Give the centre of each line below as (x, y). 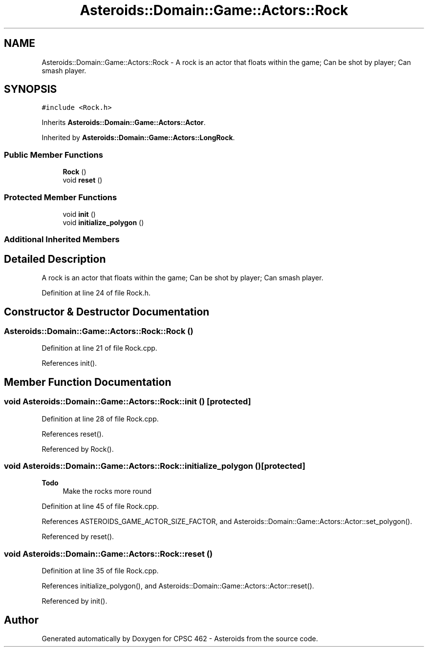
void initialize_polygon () (103, 222)
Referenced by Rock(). (78, 449)
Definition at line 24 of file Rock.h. (96, 293)
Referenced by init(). (75, 601)
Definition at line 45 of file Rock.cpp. (100, 506)
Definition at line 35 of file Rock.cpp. (100, 571)
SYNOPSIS (31, 89)
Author (21, 620)
